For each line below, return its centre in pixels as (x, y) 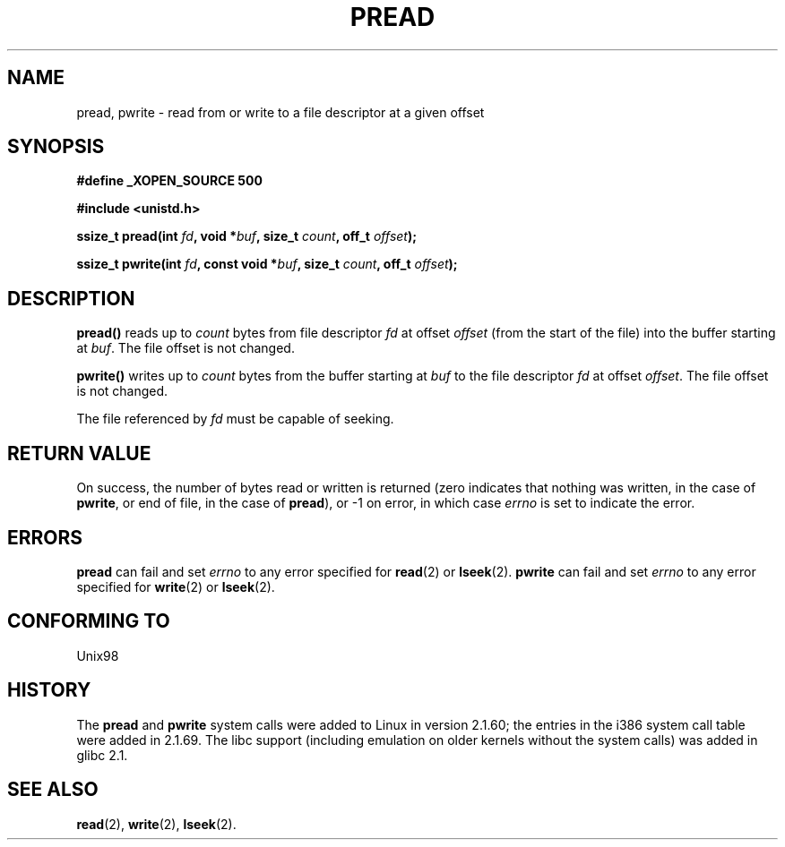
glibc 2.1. (102, 755)
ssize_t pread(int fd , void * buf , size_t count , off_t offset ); (247, 236)
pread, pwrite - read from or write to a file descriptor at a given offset (280, 112)
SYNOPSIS (56, 147)
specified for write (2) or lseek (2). (176, 586)
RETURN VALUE (79, 453)
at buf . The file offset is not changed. (185, 348)
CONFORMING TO (89, 621)
